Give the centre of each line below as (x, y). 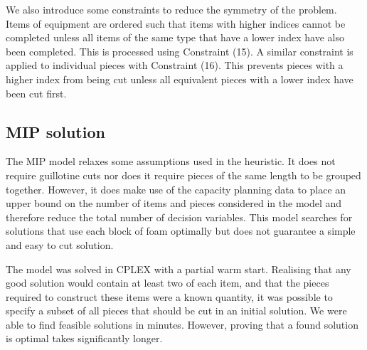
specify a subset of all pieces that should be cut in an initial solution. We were (176, 311)
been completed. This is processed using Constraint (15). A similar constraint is (180, 51)
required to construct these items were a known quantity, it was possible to (169, 296)
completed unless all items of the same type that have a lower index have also (175, 37)
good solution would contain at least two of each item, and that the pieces (167, 283)
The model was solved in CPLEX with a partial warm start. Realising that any (179, 269)
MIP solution (55, 131)
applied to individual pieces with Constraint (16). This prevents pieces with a (175, 65)
